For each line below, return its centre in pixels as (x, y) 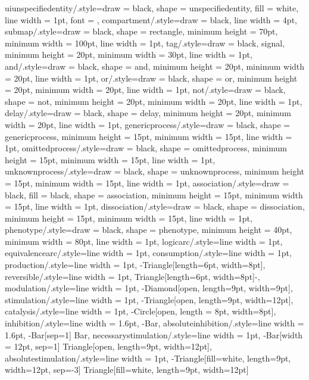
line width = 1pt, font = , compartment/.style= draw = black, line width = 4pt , (151, 19)
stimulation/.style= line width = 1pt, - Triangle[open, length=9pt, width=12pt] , (149, 299)
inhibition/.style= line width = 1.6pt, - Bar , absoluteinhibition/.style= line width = (154, 323)
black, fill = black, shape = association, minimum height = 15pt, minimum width (154, 194)
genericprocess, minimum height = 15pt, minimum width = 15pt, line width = (149, 136)
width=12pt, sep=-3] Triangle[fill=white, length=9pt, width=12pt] (127, 370)
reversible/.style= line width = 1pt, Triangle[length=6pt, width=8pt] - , (132, 276)
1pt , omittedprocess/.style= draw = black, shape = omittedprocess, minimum (146, 148)
